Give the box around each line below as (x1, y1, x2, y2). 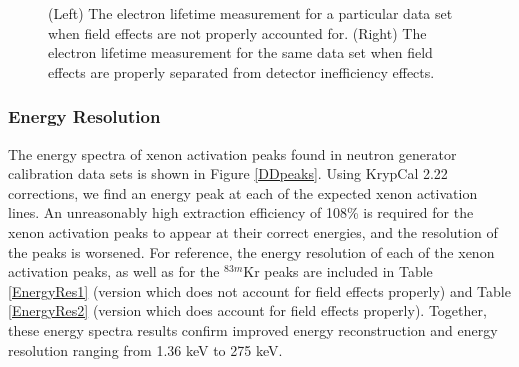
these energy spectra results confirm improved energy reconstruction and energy (8, 319, 498, 340)
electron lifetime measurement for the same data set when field (48, 42, 433, 63)
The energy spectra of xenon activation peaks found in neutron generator (8, 143, 457, 164)
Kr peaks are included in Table (243, 261, 433, 282)
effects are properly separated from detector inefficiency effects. (48, 61, 435, 82)
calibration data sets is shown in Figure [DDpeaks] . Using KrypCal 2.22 (8, 163, 448, 184)
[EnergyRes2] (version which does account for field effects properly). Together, (8, 300, 487, 321)
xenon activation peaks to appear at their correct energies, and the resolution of (8, 221, 498, 242)
